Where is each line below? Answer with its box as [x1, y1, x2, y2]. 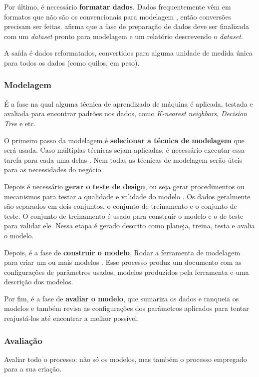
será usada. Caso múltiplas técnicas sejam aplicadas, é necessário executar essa [4, 145, 245, 155]
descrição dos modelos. [4, 276, 73, 287]
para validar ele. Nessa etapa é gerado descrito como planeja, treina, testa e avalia [4, 220, 255, 231]
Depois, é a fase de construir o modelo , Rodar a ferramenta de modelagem [4, 247, 241, 257]
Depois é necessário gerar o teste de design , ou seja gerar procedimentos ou [4, 181, 245, 191]
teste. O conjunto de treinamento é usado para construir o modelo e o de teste [4, 210, 244, 221]
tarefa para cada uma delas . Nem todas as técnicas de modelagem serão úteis [4, 154, 243, 165]
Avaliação [4, 334, 42, 346]
